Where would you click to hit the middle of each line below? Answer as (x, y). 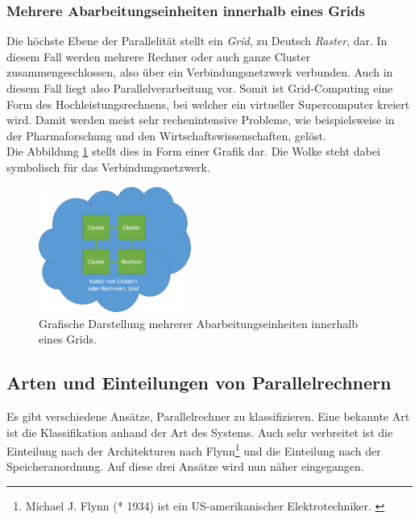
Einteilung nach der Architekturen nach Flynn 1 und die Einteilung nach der (194, 449)
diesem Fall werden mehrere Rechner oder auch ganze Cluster (159, 56)
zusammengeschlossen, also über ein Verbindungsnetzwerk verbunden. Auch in (200, 72)
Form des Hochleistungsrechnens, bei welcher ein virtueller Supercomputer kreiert (208, 104)
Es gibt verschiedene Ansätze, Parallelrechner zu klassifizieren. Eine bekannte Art (208, 416)
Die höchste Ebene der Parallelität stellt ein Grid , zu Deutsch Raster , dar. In (197, 41)
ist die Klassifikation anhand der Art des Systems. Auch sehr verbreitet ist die (200, 432)
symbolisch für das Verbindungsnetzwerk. (108, 166)
